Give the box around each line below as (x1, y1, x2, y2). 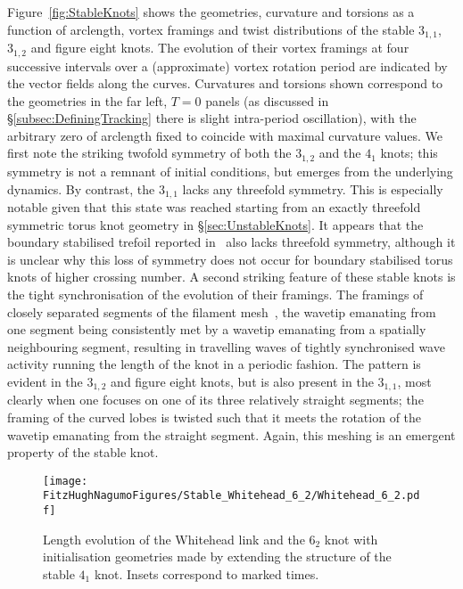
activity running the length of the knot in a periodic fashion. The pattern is (7, 355, 421, 373)
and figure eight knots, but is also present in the (111, 372, 374, 390)
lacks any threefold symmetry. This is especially (182, 179, 443, 198)
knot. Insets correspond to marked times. (94, 564, 319, 583)
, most (397, 372, 432, 390)
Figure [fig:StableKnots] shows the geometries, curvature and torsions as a (7, 3, 415, 20)
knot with (324, 529, 378, 548)
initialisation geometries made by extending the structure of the (43, 547, 392, 566)
